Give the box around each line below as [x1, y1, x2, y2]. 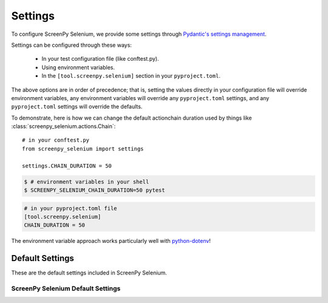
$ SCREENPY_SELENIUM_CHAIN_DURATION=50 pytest [24, 187, 165, 194]
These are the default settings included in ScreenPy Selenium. [11, 269, 167, 276]
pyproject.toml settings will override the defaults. [11, 103, 143, 111]
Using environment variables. [41, 64, 115, 71]
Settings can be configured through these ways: [11, 41, 132, 49]
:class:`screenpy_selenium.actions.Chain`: [11, 123, 116, 130]
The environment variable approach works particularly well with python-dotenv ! [11, 237, 211, 245]
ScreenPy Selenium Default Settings [11, 284, 121, 293]
